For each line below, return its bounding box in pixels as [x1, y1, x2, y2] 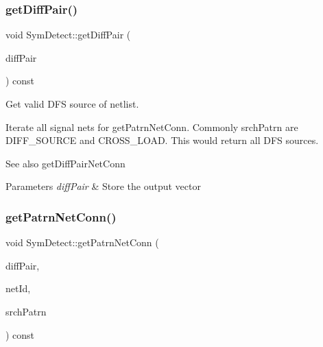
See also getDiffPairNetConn [5, 156, 125, 170]
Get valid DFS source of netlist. [5, 97, 139, 110]
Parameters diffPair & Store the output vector [5, 179, 201, 193]
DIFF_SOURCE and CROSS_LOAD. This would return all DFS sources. [5, 133, 319, 147]
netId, [5, 281, 31, 296]
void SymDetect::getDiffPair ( [5, 27, 131, 42]
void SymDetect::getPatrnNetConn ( [5, 235, 159, 250]
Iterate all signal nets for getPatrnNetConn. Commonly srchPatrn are [5, 119, 298, 134]
